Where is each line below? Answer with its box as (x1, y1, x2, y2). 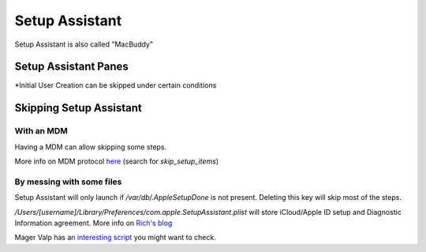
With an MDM (14, 126, 69, 137)
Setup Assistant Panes (14, 60, 129, 73)
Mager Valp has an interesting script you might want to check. (14, 233, 216, 243)
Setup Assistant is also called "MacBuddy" (14, 39, 154, 49)
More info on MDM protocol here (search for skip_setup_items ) (14, 156, 219, 166)
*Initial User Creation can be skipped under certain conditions (14, 81, 217, 90)
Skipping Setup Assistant (14, 101, 142, 115)
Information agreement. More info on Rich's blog (14, 218, 173, 228)
